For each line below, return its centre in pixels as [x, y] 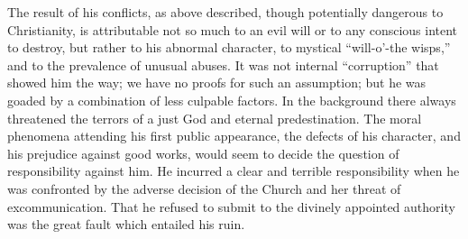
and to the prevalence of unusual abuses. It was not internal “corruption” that [223, 64]
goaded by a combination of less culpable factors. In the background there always [232, 100]
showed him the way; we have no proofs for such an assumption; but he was [217, 83]
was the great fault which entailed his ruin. [126, 224]
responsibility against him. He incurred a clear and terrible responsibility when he [234, 171]
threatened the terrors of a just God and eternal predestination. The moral [215, 118]
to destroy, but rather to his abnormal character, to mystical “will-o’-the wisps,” [229, 47]
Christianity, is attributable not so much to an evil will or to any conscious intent [233, 29]
